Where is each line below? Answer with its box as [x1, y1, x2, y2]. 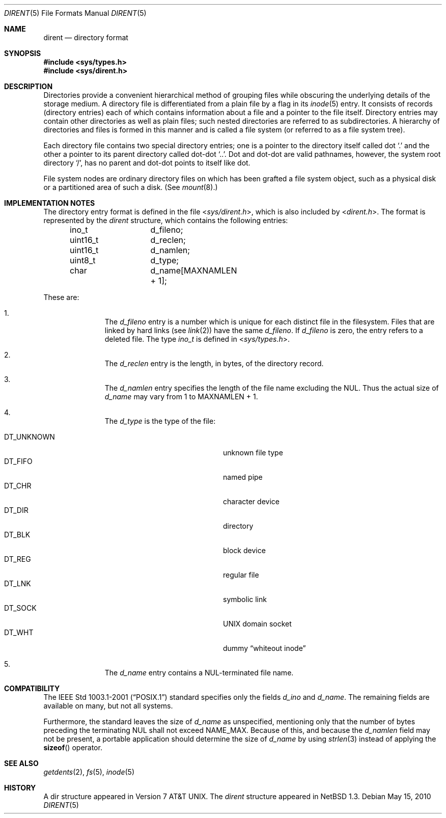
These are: [43, 293, 79, 302]
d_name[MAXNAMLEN [150, 265, 237, 276]
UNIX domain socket [223, 619, 292, 628]
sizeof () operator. [43, 743, 102, 752]
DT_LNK [4, 579, 31, 588]
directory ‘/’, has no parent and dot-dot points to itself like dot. [43, 158, 250, 167]
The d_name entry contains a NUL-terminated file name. [104, 668, 294, 677]
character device [223, 497, 280, 506]
